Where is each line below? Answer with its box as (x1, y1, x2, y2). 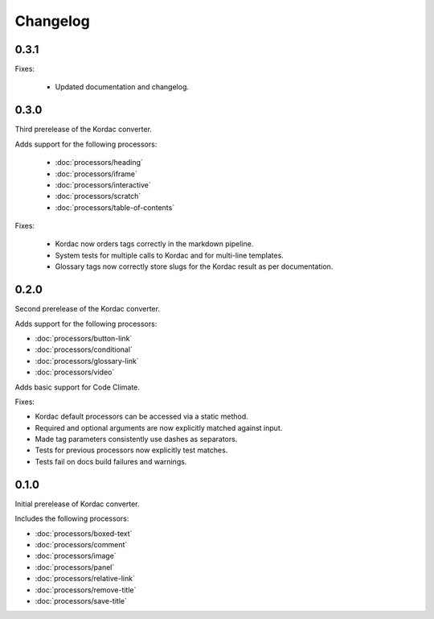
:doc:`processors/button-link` (35, 333, 133, 343)
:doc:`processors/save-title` (35, 596, 128, 605)
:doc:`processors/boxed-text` (35, 528, 133, 539)
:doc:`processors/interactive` (55, 180, 152, 189)
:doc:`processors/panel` (35, 562, 115, 572)
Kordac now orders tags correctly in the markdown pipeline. (55, 239, 254, 249)
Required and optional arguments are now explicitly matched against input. (35, 423, 283, 432)
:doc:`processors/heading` (55, 158, 144, 167)
